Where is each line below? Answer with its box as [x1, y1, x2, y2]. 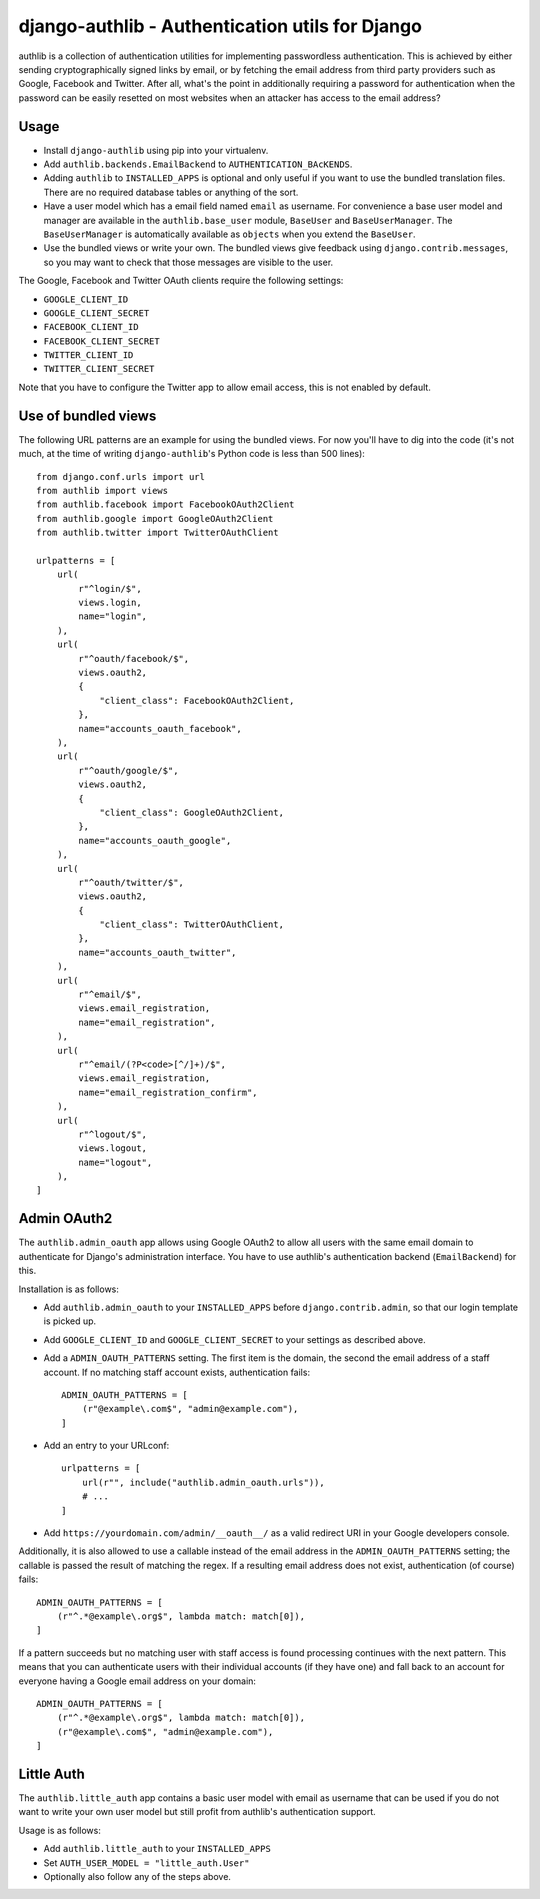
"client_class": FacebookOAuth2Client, [99, 695, 295, 706]
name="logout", [78, 1156, 153, 1168]
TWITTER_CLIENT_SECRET [43, 363, 155, 375]
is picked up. [43, 1315, 97, 1327]
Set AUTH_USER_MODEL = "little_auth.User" [43, 1856, 250, 1869]
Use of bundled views [18, 407, 157, 424]
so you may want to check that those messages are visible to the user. [43, 256, 334, 268]
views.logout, [78, 1143, 148, 1154]
